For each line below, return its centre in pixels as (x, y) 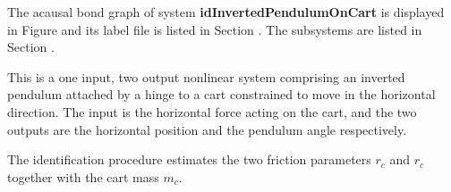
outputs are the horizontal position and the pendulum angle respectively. (207, 129)
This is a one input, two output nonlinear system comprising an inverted (206, 76)
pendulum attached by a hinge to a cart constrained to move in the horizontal (221, 94)
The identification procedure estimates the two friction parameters (189, 159)
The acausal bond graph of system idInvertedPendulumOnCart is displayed (226, 12)
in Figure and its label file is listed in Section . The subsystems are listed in (215, 29)
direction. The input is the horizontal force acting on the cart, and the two (212, 111)
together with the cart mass (83, 176)
